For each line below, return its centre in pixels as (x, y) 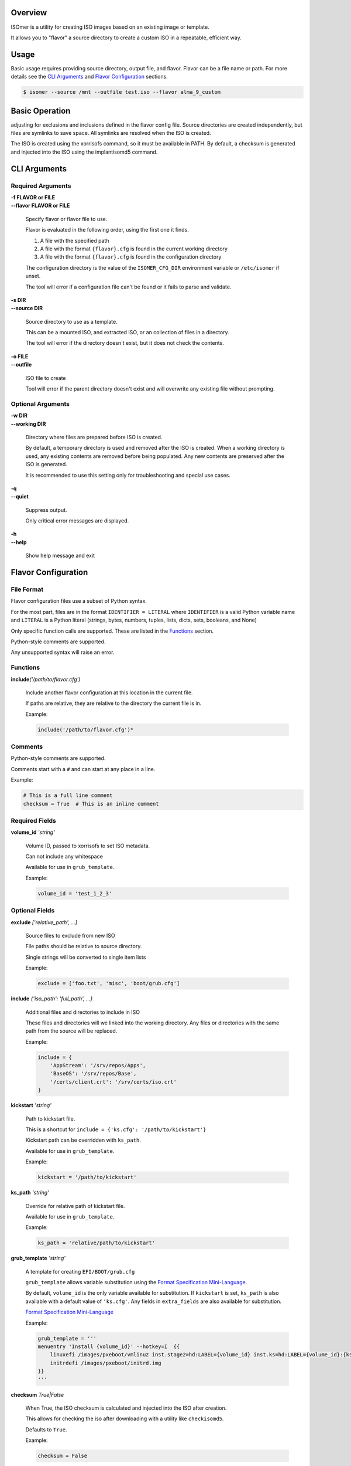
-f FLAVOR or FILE (33, 198)
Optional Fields (33, 911)
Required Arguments (41, 186)
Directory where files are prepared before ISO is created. (94, 437)
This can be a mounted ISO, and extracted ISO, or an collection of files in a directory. (127, 332)
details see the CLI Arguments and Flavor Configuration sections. (89, 77)
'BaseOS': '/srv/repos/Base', (93, 1074)
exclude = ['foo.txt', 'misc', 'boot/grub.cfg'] (109, 983)
